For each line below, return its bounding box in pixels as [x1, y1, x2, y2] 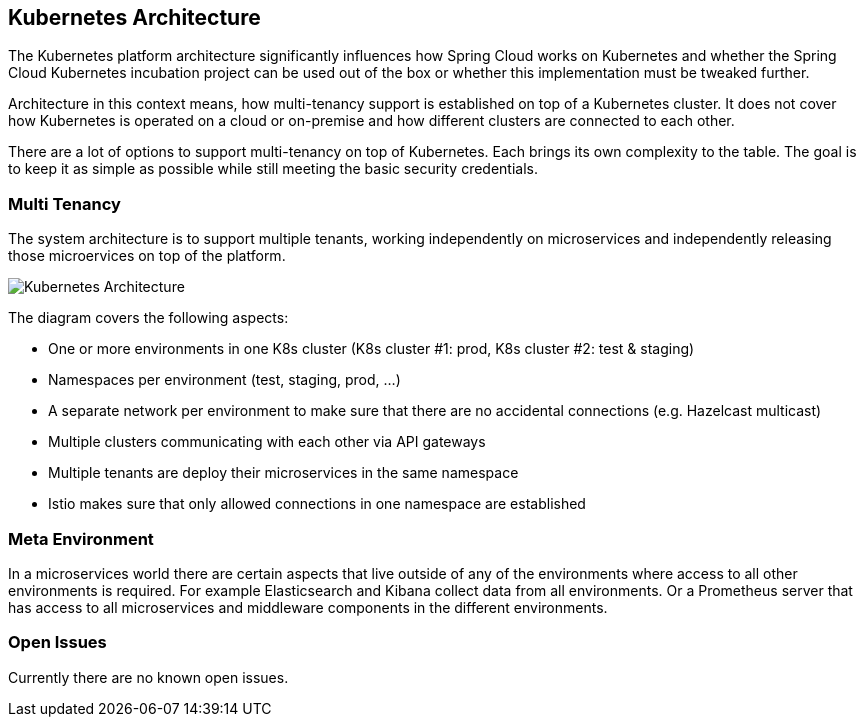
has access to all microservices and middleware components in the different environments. [8, 598, 608, 616]
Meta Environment [8, 528, 154, 549]
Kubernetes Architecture [8, 5, 261, 30]
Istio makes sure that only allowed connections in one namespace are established [48, 495, 586, 513]
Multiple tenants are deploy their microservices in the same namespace [48, 464, 519, 482]
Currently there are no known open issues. [8, 668, 289, 686]
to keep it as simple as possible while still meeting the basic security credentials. [8, 160, 538, 178]
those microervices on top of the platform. [8, 247, 286, 265]
